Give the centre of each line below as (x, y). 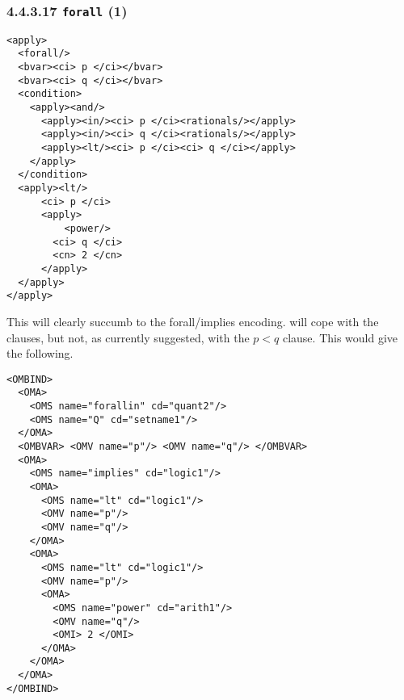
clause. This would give (340, 337)
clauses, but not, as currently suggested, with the (128, 337)
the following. (40, 353)
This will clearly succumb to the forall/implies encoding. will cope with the (193, 321)
